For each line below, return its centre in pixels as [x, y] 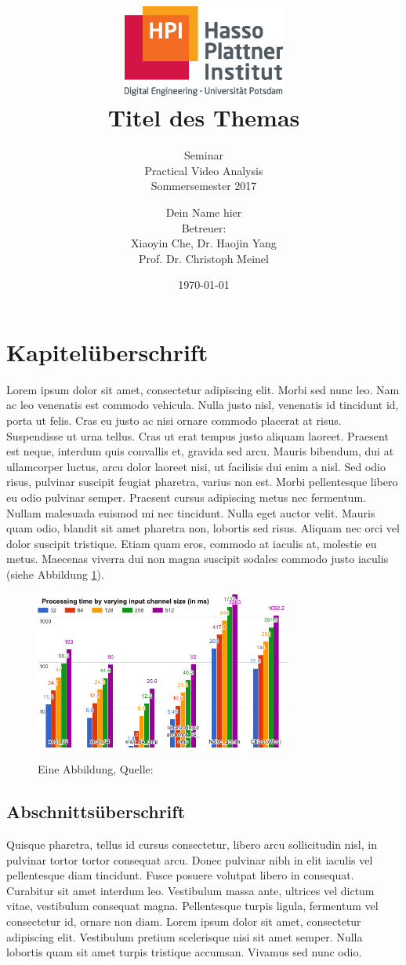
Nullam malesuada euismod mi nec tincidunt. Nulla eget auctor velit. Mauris [191, 512]
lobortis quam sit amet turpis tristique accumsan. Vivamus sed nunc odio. [184, 952]
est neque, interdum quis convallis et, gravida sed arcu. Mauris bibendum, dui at [200, 451]
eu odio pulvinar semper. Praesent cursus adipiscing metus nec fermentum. [186, 497]
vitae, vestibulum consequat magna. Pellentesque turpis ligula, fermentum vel [192, 906]
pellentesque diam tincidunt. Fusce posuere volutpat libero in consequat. [180, 875]
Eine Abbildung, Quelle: [96, 769]
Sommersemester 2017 [204, 186]
